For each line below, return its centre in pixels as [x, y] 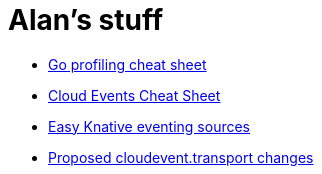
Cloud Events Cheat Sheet [134, 95]
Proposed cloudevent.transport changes [181, 157]
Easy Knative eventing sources [149, 126]
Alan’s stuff [86, 20]
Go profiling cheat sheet [127, 64]
